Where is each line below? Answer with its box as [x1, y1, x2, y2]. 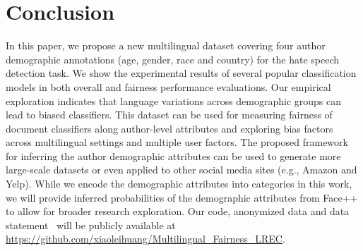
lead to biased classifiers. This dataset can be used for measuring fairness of [6, 107, 333, 122]
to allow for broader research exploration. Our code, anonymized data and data [6, 204, 350, 219]
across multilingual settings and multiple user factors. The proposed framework [6, 135, 348, 149]
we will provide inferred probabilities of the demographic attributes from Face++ [6, 190, 358, 204]
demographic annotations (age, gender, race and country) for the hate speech [6, 51, 340, 66]
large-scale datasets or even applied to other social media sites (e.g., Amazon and [6, 162, 357, 177]
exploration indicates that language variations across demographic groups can [6, 93, 342, 108]
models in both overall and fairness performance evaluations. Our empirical [6, 79, 331, 94]
